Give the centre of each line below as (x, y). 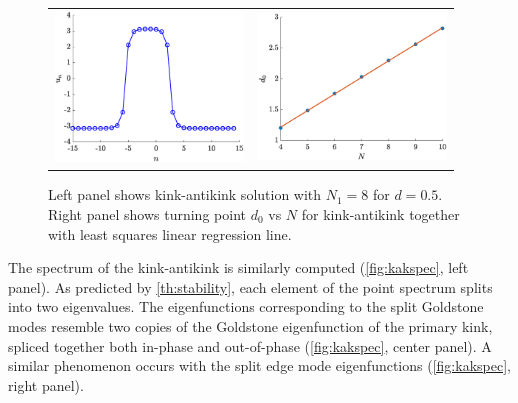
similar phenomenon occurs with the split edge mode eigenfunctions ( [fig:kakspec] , (259, 365)
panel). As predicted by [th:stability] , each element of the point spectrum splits (250, 286)
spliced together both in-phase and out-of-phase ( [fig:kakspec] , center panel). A (250, 345)
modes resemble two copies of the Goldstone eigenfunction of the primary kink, (250, 325)
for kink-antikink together (380, 213)
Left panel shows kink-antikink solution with (185, 194)
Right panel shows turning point (147, 213)
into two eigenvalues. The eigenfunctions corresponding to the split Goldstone (246, 306)
